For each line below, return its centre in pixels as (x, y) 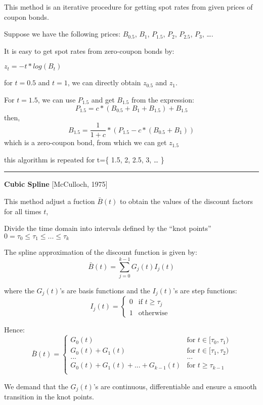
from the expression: (163, 99)
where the (19, 290)
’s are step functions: (205, 290)
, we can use (57, 99)
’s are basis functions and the (105, 290)
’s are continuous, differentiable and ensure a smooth (175, 386)
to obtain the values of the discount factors (186, 201)
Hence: (14, 330)
